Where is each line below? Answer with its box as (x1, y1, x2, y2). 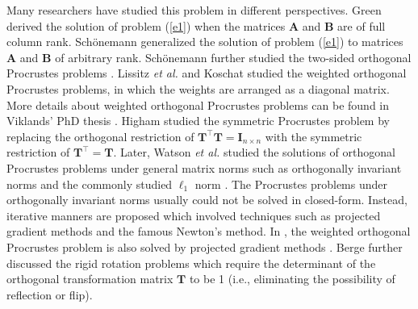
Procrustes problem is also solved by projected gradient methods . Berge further (6, 238, 403, 255)
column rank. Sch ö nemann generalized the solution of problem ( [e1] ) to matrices (6, 33, 403, 50)
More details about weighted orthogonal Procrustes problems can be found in (6, 96, 390, 113)
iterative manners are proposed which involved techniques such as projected (6, 207, 381, 223)
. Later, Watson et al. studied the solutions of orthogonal (113, 144, 395, 161)
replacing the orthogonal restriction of (6, 127, 194, 144)
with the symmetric (265, 127, 362, 144)
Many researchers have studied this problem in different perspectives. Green (6, 2, 382, 18)
